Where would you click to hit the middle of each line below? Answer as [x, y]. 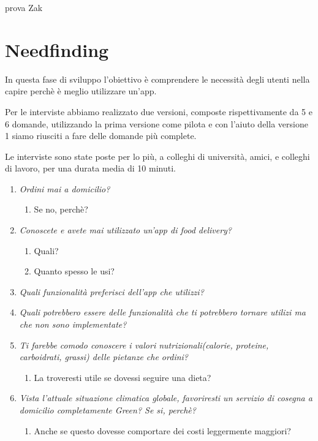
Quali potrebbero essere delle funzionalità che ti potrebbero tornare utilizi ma [163, 312]
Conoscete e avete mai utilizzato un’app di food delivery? [126, 230]
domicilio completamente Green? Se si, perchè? [108, 410]
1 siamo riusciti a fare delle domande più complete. [101, 136]
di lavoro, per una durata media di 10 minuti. [90, 168]
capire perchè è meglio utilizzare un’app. [81, 91]
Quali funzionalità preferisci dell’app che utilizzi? [112, 291]
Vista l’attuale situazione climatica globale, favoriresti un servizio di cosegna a [166, 398]
